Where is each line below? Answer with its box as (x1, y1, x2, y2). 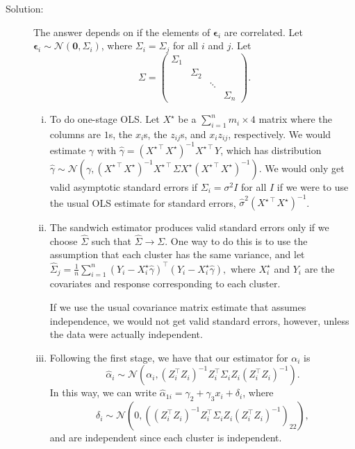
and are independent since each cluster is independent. (49, 430, 282, 445)
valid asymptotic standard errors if (49, 179, 198, 194)
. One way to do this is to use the (165, 233, 308, 248)
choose (49, 233, 78, 248)
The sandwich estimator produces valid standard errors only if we (49, 220, 329, 235)
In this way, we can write (49, 385, 157, 400)
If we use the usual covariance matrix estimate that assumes (49, 299, 306, 314)
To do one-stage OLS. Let (49, 112, 160, 126)
